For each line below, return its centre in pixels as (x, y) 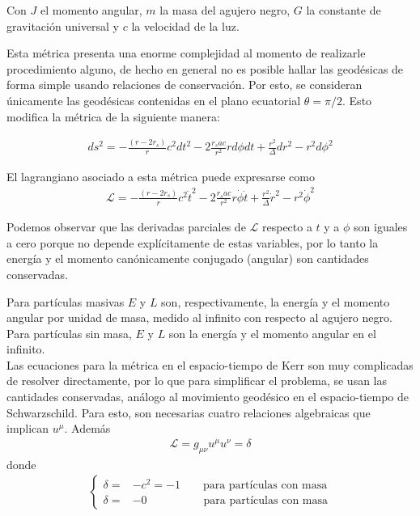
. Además (87, 428)
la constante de (344, 10)
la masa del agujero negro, (225, 10)
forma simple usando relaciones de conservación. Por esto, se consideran (185, 85)
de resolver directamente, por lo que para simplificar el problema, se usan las (197, 381)
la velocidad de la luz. (185, 25)
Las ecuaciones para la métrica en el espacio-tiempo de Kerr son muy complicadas (210, 364)
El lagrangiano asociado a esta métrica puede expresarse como (161, 176)
